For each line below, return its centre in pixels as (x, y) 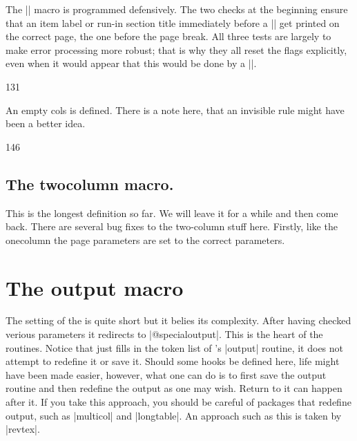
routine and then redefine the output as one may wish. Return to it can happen (174, 388)
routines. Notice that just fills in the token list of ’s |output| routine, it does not (175, 347)
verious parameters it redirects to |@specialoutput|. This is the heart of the (164, 334)
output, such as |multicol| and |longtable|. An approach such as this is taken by (174, 415)
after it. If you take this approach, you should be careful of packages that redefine (178, 402)
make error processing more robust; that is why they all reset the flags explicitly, (176, 49)
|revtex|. (23, 429)
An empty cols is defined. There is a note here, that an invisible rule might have (175, 110)
